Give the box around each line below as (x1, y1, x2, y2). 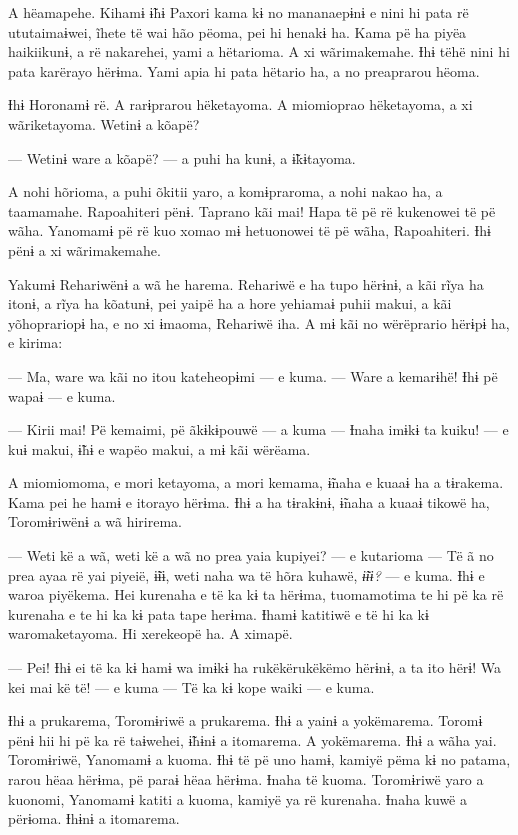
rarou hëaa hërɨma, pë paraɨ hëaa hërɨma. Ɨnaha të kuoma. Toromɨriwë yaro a (8, 769, 484, 789)
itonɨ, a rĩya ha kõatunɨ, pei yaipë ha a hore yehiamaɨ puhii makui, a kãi (8, 293, 452, 314)
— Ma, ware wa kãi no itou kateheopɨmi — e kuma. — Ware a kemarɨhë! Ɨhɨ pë (8, 365, 498, 386)
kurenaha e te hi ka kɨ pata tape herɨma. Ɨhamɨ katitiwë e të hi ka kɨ (8, 603, 429, 624)
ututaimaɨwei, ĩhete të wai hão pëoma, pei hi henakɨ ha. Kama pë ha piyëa (8, 21, 467, 42)
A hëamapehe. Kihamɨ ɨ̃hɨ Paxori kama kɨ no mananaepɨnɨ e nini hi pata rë (8, 2, 469, 22)
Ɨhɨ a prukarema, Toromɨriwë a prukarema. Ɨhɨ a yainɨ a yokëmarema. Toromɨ (8, 710, 483, 731)
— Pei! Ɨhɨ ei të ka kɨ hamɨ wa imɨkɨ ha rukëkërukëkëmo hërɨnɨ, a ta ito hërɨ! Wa (8, 657, 502, 678)
